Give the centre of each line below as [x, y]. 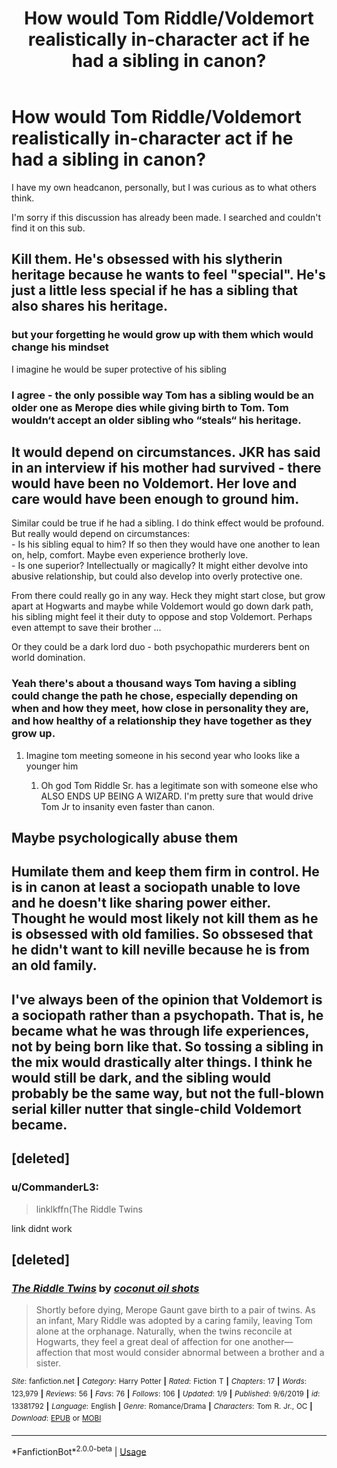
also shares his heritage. [90, 306]
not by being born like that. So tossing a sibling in [167, 1046]
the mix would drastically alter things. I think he [162, 1062]
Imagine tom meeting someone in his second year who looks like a [163, 755]
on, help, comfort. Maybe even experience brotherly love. [130, 555]
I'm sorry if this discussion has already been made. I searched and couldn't [166, 217]
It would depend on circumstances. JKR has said [166, 452]
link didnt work [42, 1228]
